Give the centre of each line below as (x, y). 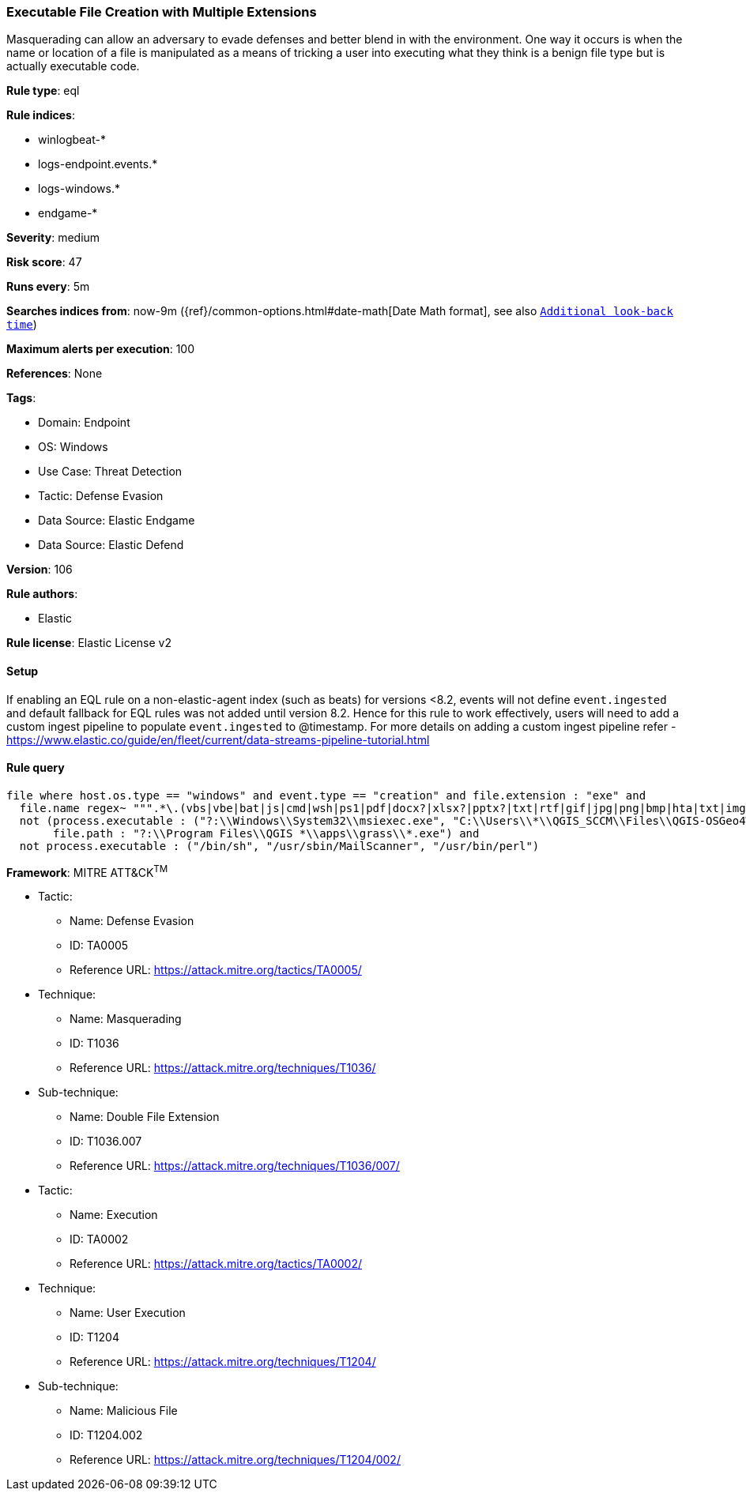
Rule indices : (41, 115)
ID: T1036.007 (106, 1142)
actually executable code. (73, 66)
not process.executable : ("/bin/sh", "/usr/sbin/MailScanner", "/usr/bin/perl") (279, 846)
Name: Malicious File (124, 1411)
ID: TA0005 (99, 946)
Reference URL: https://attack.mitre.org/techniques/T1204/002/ (235, 1460)
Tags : (21, 398)
